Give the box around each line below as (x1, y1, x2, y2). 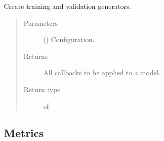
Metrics (4, 125, 44, 140)
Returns (23, 50, 48, 61)
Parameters (23, 17, 58, 28)
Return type (23, 84, 61, 94)
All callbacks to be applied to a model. (43, 67, 161, 78)
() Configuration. (43, 34, 95, 45)
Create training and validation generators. (4, 1, 131, 11)
